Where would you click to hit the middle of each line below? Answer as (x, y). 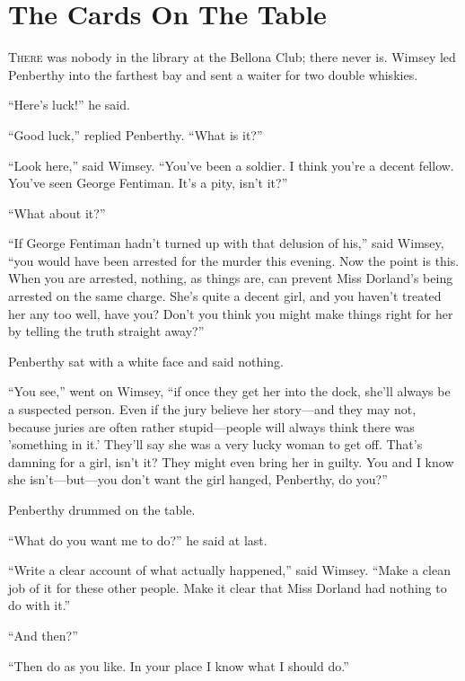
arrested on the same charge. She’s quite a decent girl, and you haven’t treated (225, 296)
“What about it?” (57, 212)
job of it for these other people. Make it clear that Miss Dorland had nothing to (228, 587)
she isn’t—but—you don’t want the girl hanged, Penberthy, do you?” (198, 479)
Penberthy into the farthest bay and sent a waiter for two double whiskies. (213, 74)
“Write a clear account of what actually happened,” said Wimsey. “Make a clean (229, 570)
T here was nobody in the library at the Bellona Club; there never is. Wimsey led (232, 57)
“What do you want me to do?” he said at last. (138, 539)
